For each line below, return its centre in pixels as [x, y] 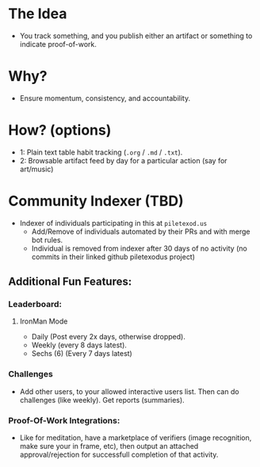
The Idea [38, 14]
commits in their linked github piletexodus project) [113, 256]
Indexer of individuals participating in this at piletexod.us [113, 223]
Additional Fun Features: [70, 282]
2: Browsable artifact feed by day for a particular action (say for [123, 160]
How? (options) [60, 130]
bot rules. [47, 239]
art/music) [36, 169]
